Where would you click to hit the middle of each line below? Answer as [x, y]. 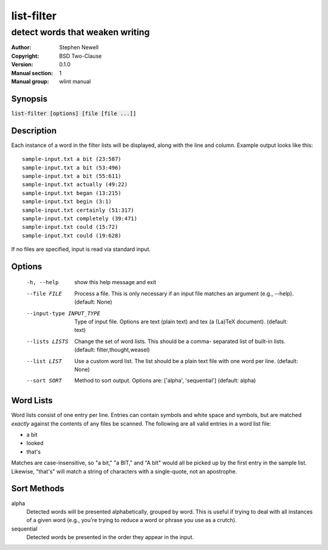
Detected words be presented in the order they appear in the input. [110, 537]
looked [35, 443]
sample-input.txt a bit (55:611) [72, 176]
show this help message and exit [115, 282]
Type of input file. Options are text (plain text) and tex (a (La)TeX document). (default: [181, 322]
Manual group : [30, 81]
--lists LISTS [47, 341]
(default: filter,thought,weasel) [112, 350]
